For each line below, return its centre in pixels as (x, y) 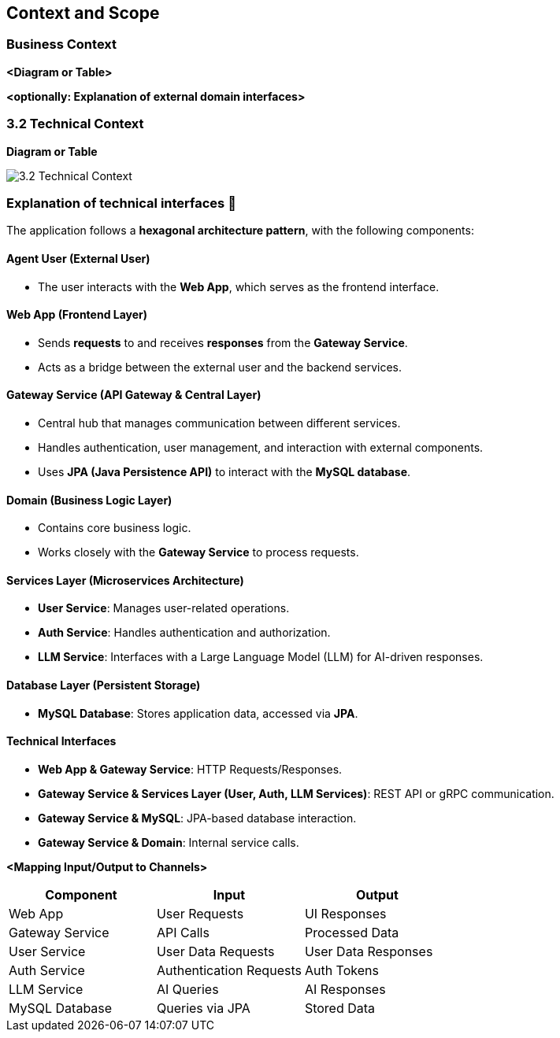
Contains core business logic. (115, 528)
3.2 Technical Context (75, 124)
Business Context (62, 44)
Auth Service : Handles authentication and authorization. (184, 633)
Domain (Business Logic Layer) (89, 500)
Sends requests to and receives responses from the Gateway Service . (223, 342)
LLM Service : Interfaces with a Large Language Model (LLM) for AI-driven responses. (261, 657)
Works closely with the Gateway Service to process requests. (198, 552)
